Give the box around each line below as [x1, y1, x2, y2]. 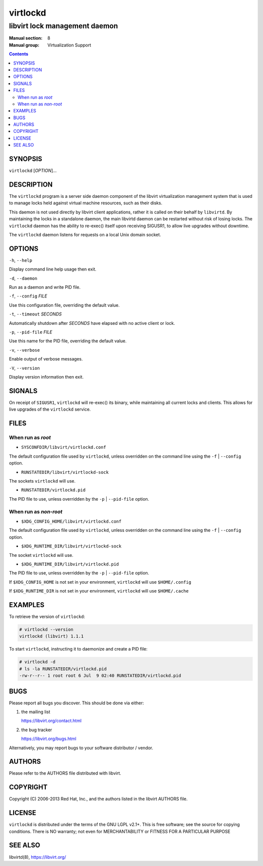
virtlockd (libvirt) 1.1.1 [19, 634, 84, 639]
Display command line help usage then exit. [9, 266, 97, 272]
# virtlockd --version [19, 627, 74, 632]
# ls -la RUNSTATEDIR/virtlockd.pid [19, 666, 107, 672]
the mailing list [21, 709, 51, 715]
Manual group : [9, 42, 39, 48]
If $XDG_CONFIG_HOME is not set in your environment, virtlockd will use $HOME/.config [9, 579, 191, 585]
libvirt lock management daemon [9, 21, 118, 30]
